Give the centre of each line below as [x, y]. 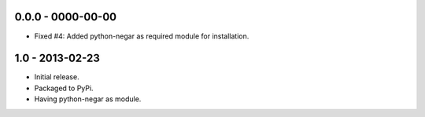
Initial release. [57, 77]
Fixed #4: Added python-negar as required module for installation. [142, 36]
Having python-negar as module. [88, 99]
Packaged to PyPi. [64, 88]
